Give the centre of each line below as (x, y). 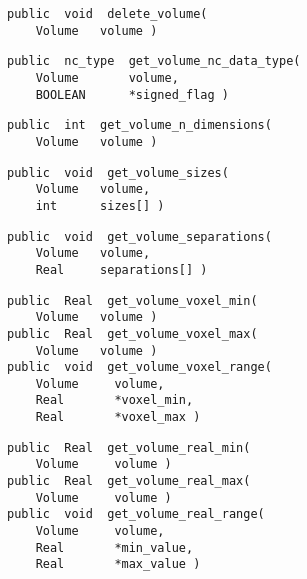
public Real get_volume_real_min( (129, 447)
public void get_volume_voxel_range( (139, 367)
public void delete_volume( (107, 14)
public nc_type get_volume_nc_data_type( (154, 61)
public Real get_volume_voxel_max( (132, 333)
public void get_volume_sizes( (118, 172)
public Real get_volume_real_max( (129, 481)
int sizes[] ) (100, 205)
